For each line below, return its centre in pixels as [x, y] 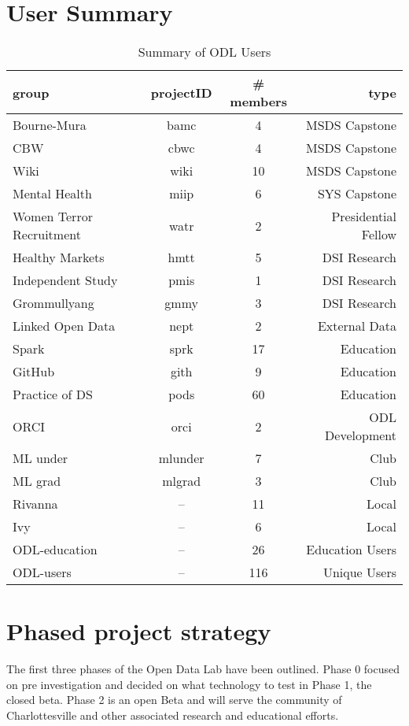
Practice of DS [53, 394]
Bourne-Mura [50, 125]
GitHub [34, 372]
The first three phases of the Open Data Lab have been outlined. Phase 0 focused [203, 669]
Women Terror [53, 217]
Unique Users [359, 572]
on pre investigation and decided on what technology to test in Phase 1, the [189, 684]
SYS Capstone [357, 194]
